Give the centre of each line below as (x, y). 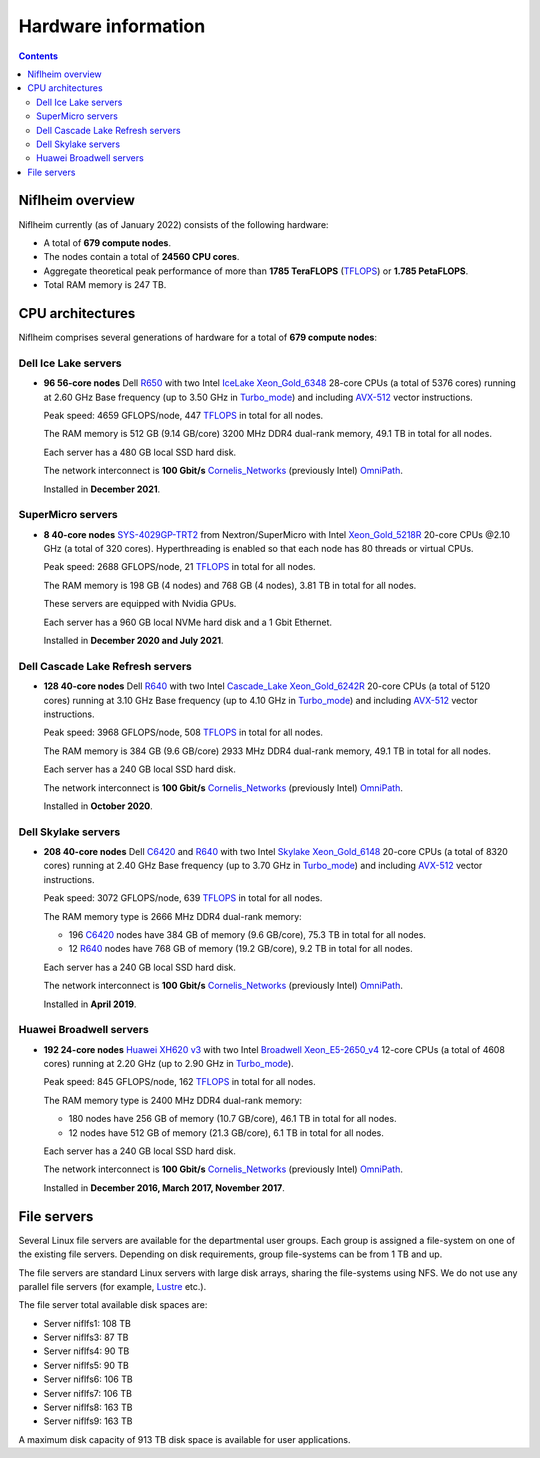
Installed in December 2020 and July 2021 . (133, 641)
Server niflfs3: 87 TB (86, 1337)
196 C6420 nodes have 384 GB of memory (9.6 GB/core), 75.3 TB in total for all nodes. (247, 934)
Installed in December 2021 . (102, 489)
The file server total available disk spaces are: (113, 1305)
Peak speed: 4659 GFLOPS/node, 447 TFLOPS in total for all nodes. (183, 415)
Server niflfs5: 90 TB (86, 1365)
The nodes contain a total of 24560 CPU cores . (141, 257)
